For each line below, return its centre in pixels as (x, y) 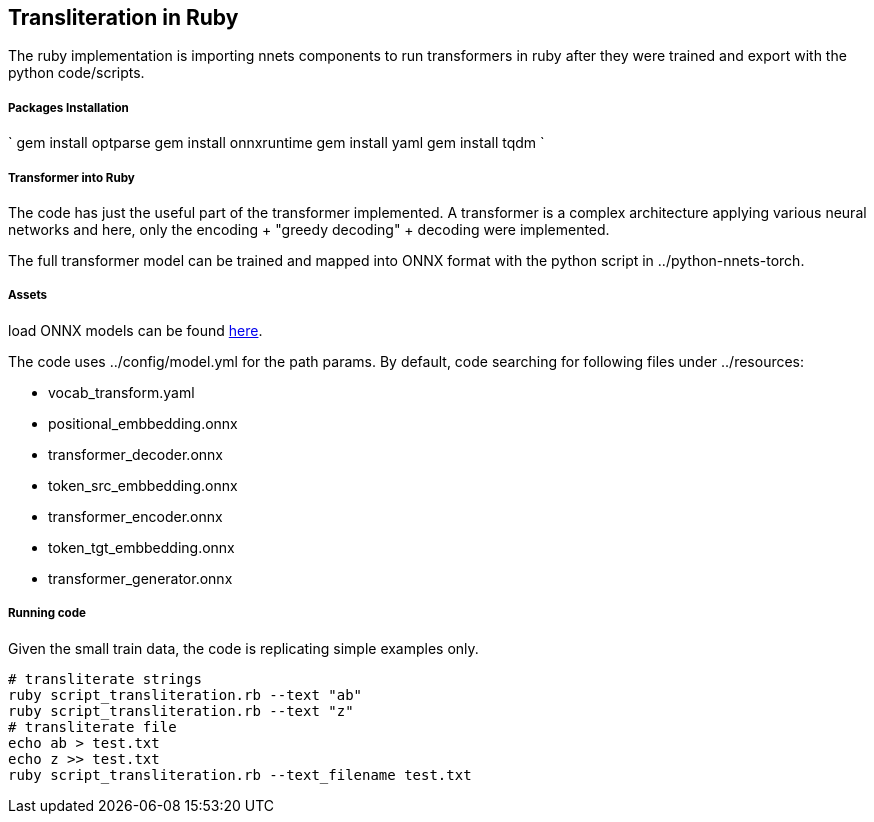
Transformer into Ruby (71, 177)
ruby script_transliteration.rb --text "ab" (185, 694)
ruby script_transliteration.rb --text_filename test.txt (240, 774)
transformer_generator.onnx (140, 578)
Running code (47, 613)
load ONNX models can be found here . (135, 330)
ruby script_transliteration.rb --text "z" (181, 710)
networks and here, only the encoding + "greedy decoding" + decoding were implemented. (309, 229)
